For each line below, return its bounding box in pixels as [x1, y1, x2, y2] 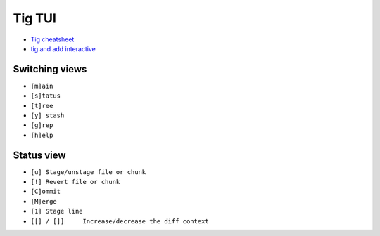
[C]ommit [30, 188, 61, 196]
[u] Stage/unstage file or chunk [30, 168, 146, 176]
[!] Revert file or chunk [30, 178, 120, 186]
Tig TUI [13, 11, 56, 26]
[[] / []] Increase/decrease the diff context [30, 217, 209, 225]
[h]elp [30, 131, 53, 139]
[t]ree [30, 102, 53, 110]
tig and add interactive [30, 44, 96, 53]
